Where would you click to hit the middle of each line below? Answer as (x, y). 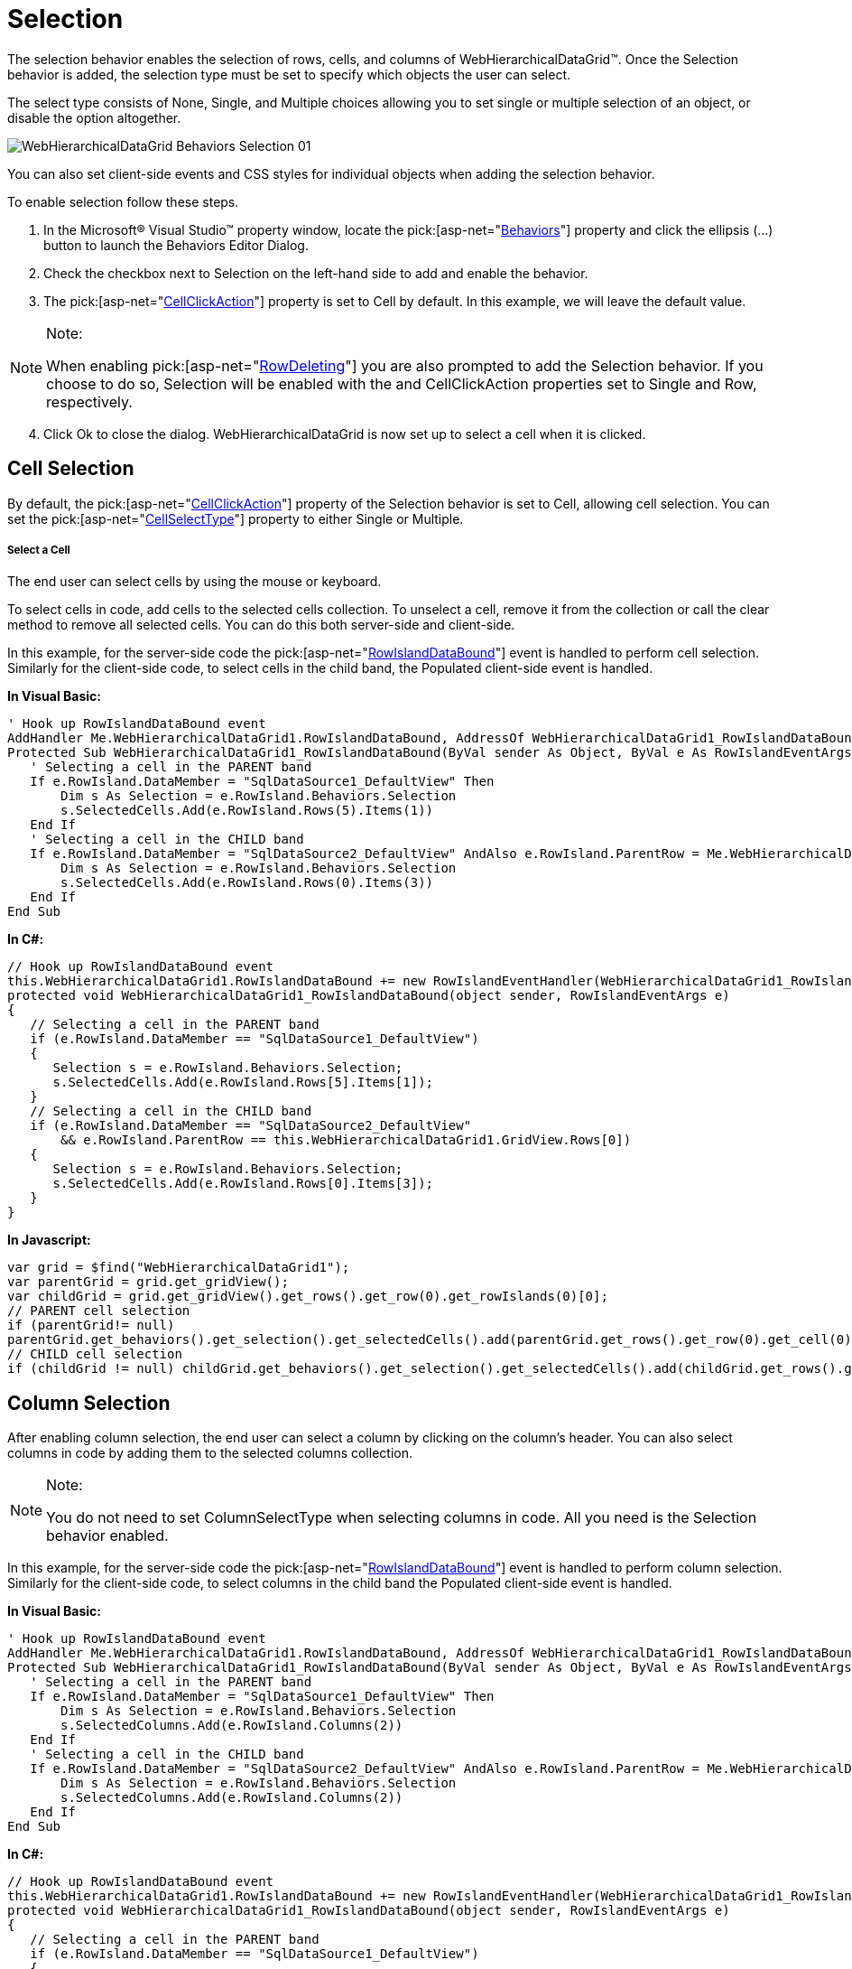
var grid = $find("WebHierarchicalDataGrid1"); (179, 1268)
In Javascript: (49, 1240)
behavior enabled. (107, 1536)
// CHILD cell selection (95, 1354)
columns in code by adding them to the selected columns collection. (210, 1453)
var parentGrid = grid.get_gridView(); (148, 1282)
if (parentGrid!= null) (91, 1325)
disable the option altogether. (94, 117)
